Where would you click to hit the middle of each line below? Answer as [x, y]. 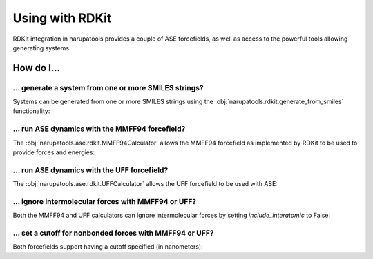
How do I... [37, 68]
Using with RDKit [62, 18]
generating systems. [42, 48]
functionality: [31, 111]
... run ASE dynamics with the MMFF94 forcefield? [99, 129]
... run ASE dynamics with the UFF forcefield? [90, 170]
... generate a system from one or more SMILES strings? [108, 87]
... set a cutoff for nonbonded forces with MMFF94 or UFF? [113, 233]
